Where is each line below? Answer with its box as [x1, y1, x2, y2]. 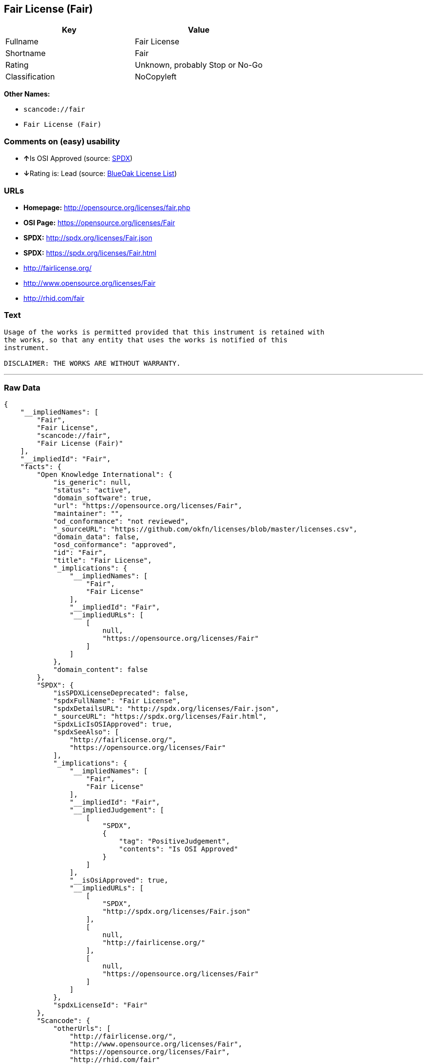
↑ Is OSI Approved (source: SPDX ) [23, 154, 133, 163]
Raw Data [4, 383, 40, 393]
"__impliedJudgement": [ [69, 806, 164, 814]
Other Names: [4, 90, 50, 99]
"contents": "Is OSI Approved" [119, 845, 238, 853]
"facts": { [20, 463, 62, 471]
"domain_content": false [53, 666, 148, 674]
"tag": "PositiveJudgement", [119, 837, 230, 846]
